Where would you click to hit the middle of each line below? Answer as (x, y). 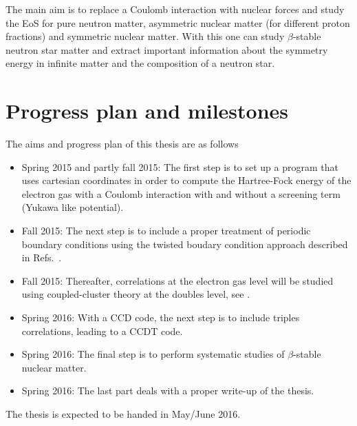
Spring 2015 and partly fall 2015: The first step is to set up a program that (180, 166)
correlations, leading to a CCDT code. (102, 331)
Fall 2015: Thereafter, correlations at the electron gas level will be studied (177, 280)
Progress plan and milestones (147, 111)
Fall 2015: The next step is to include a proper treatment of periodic (166, 231)
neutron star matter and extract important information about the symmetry (167, 49)
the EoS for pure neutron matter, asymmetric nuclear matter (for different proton (178, 22)
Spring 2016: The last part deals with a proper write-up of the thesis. (168, 390)
